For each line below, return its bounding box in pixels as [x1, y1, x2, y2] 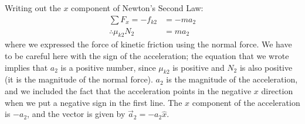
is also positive [239, 61, 293, 73]
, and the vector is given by [27, 108, 126, 120]
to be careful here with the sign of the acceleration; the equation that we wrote [5, 50, 289, 62]
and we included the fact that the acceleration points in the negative [5, 85, 252, 97]
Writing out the [5, 2, 61, 13]
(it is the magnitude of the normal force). [5, 73, 153, 85]
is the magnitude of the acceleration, [166, 73, 298, 85]
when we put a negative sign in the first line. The [5, 96, 182, 108]
